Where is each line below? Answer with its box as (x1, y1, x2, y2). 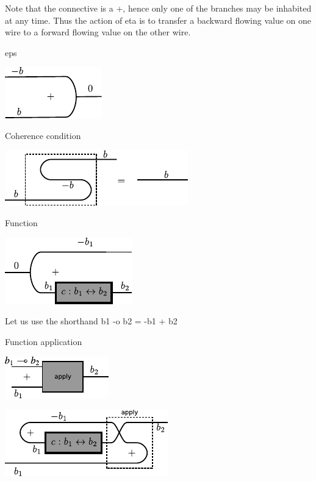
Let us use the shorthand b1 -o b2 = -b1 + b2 (5, 315, 178, 327)
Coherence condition (5, 129, 81, 141)
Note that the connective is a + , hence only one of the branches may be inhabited (5, 2, 312, 14)
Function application (5, 335, 82, 347)
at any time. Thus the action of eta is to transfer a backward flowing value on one (5, 13, 311, 26)
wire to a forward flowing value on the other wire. (5, 26, 191, 38)
